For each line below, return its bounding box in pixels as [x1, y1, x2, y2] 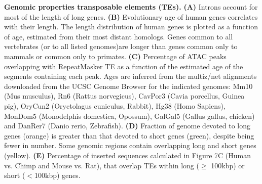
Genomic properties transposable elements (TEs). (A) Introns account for [4, 2, 258, 12]
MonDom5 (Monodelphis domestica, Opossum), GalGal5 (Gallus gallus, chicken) [4, 110, 255, 121]
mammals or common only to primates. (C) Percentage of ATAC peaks [4, 51, 227, 61]
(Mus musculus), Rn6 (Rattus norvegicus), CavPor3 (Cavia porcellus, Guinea [4, 90, 245, 101]
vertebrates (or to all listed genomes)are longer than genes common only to [4, 41, 238, 52]
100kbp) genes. [34, 170, 81, 180]
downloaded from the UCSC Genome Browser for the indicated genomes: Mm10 [4, 80, 253, 91]
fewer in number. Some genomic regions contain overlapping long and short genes [4, 140, 256, 151]
